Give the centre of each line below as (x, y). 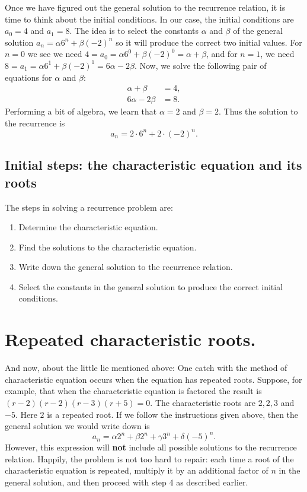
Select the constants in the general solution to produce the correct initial (151, 286)
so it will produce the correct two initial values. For (209, 42)
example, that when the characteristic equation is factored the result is (133, 391)
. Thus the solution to (258, 111)
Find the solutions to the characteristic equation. (108, 247)
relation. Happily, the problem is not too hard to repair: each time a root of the (149, 458)
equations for (28, 77)
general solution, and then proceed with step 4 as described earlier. (127, 482)
